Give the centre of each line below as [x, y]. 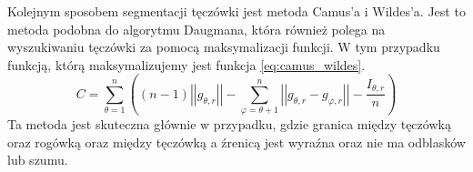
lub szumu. [38, 160]
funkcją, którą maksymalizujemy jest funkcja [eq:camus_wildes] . [186, 64]
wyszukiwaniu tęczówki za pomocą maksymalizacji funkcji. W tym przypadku [224, 47]
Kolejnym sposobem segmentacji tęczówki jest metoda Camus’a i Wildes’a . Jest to [236, 11]
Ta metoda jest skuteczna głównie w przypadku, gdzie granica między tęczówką [229, 124]
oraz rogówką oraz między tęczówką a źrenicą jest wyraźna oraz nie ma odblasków [236, 142]
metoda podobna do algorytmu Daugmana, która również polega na [196, 29]
